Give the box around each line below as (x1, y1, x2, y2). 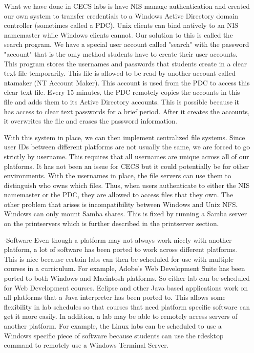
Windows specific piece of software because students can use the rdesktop (4, 330, 224, 340)
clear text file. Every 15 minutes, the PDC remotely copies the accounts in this (4, 87, 240, 97)
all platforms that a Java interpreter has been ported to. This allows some (4, 292, 226, 302)
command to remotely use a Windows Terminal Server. (4, 340, 169, 350)
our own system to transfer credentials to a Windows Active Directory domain (4, 10, 238, 21)
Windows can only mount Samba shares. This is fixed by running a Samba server (4, 208, 247, 219)
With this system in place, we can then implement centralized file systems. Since (4, 132, 245, 142)
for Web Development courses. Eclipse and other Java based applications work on (4, 282, 248, 292)
